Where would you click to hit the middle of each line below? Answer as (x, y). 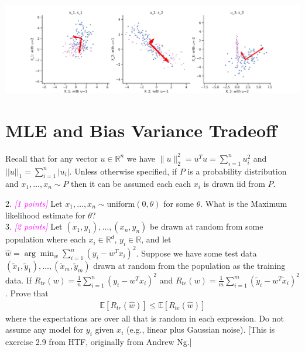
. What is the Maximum (244, 203)
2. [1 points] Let (34, 203)
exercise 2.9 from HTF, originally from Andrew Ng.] (99, 341)
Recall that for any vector (52, 158)
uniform (121, 204)
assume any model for (44, 329)
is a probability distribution (237, 171)
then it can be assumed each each (131, 184)
